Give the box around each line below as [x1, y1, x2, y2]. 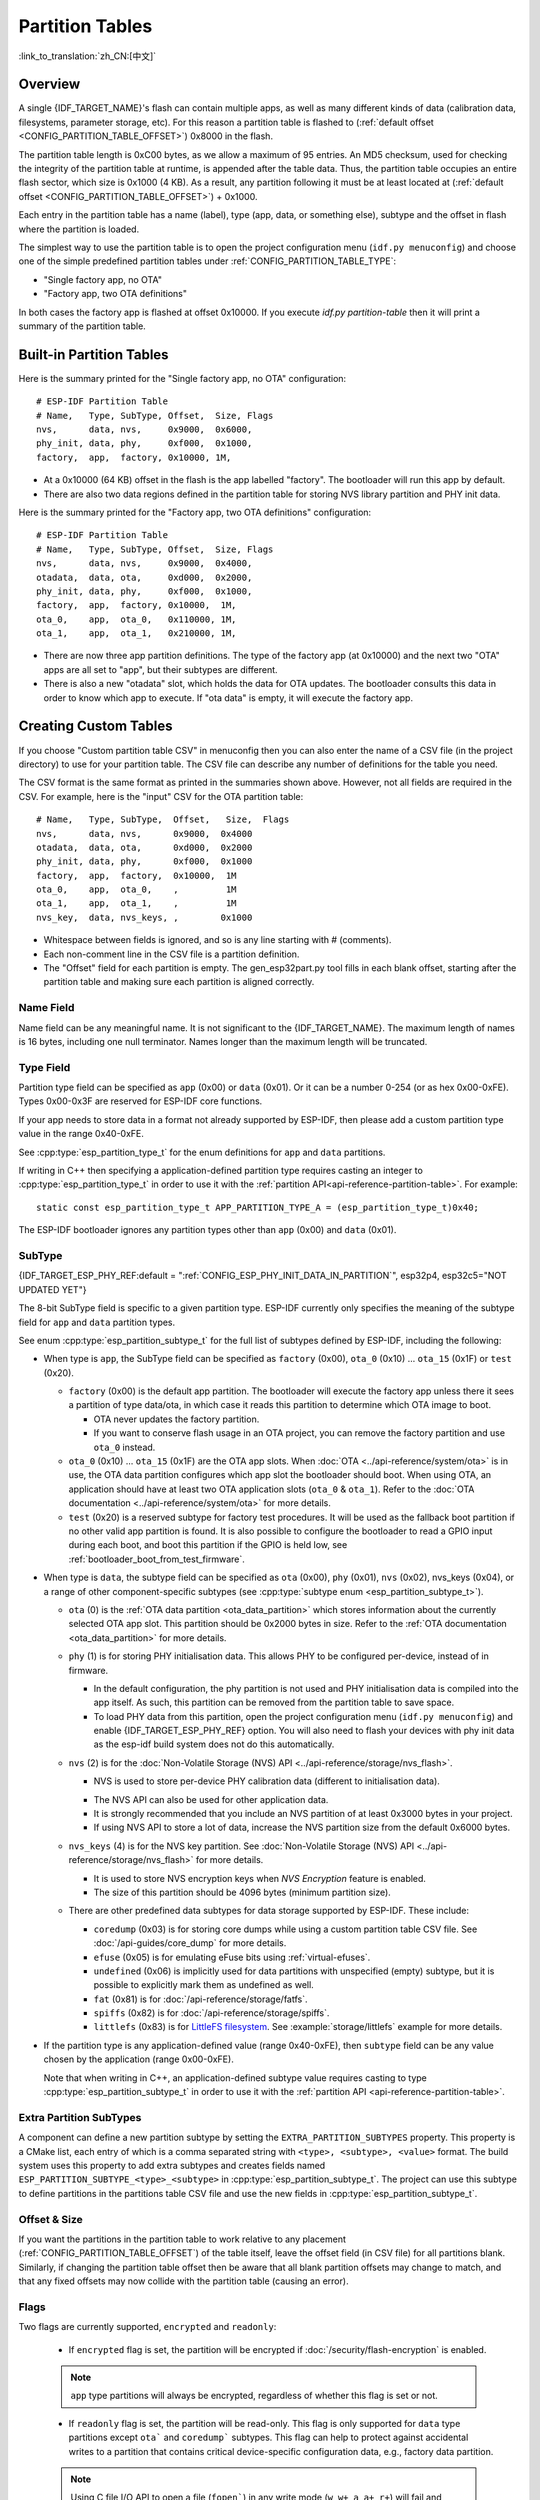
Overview [18, 76, 81, 93]
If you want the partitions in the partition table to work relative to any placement [18, 2233, 347, 2245]
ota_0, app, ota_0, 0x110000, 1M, [36, 613, 237, 625]
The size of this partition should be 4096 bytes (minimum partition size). [93, 1886, 392, 1898]
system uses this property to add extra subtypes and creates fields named [18, 2159, 326, 2171]
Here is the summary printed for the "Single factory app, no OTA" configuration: [18, 372, 347, 384]
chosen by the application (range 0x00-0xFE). [43, 2053, 234, 2065]
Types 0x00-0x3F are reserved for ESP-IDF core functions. [18, 1095, 263, 1107]
